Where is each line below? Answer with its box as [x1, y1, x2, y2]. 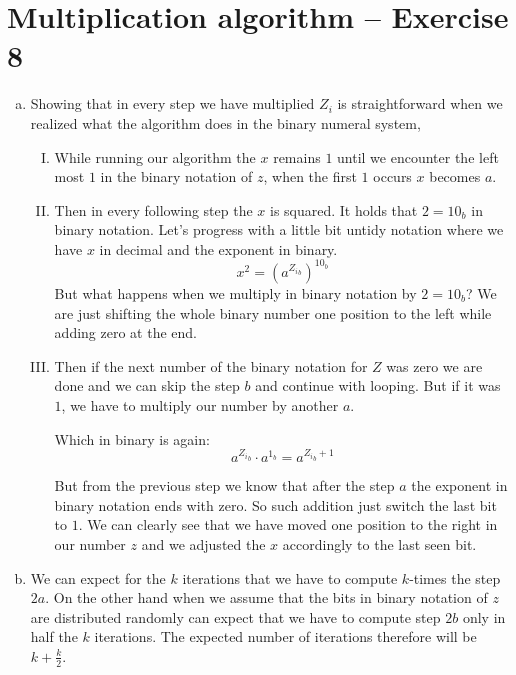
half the [30, 626, 78, 647]
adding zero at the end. [54, 322, 197, 343]
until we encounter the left [337, 146, 499, 167]
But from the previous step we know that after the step [54, 475, 395, 496]
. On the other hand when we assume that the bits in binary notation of [45, 587, 488, 608]
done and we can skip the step [54, 375, 240, 396]
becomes [429, 166, 481, 187]
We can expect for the [30, 567, 166, 588]
